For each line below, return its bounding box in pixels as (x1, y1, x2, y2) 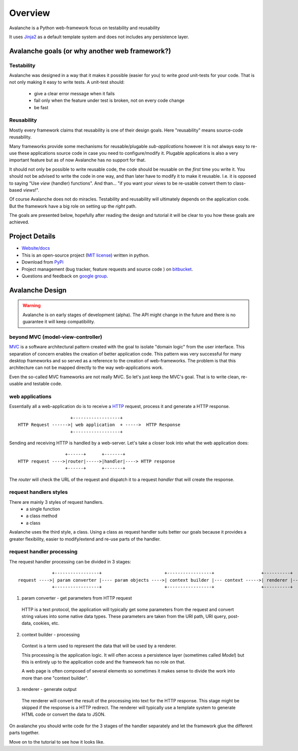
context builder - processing (21, 631, 80, 637)
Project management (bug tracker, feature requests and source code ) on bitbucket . (21, 266, 193, 272)
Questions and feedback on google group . (21, 273, 108, 279)
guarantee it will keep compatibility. (22, 319, 95, 325)
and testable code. (24, 381, 62, 387)
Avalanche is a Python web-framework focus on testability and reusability (9, 25, 160, 31)
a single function (26, 506, 61, 512)
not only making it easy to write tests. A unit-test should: (9, 79, 125, 85)
